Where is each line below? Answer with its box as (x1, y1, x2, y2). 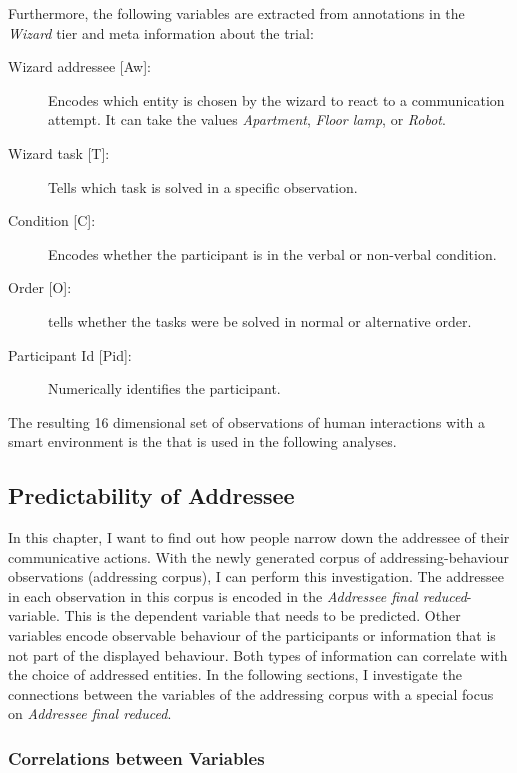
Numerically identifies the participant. (48, 378, 281, 399)
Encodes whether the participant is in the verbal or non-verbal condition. (48, 243, 497, 264)
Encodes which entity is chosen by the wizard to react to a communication (48, 89, 505, 110)
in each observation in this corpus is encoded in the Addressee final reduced (8, 585, 467, 606)
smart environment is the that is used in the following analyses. (8, 431, 397, 452)
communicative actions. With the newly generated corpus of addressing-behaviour (8, 546, 509, 567)
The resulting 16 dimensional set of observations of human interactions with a (8, 411, 485, 432)
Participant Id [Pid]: (8, 344, 132, 365)
